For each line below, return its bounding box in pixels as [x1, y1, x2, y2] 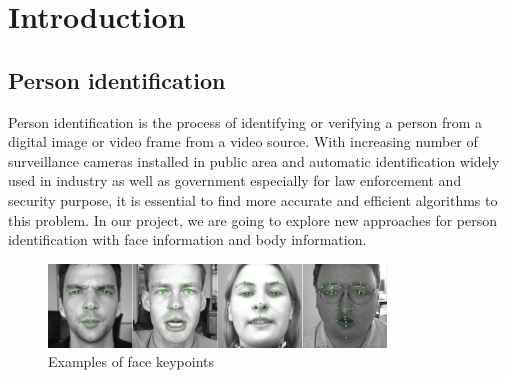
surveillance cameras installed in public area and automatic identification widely [8, 150, 500, 171]
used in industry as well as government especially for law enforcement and [8, 170, 462, 191]
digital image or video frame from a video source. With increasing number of [8, 131, 478, 152]
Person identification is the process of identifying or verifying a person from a [8, 111, 483, 132]
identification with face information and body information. [8, 229, 367, 250]
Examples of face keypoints [48, 351, 215, 372]
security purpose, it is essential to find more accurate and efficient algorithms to [8, 189, 498, 210]
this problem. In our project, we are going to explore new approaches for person [8, 209, 497, 230]
